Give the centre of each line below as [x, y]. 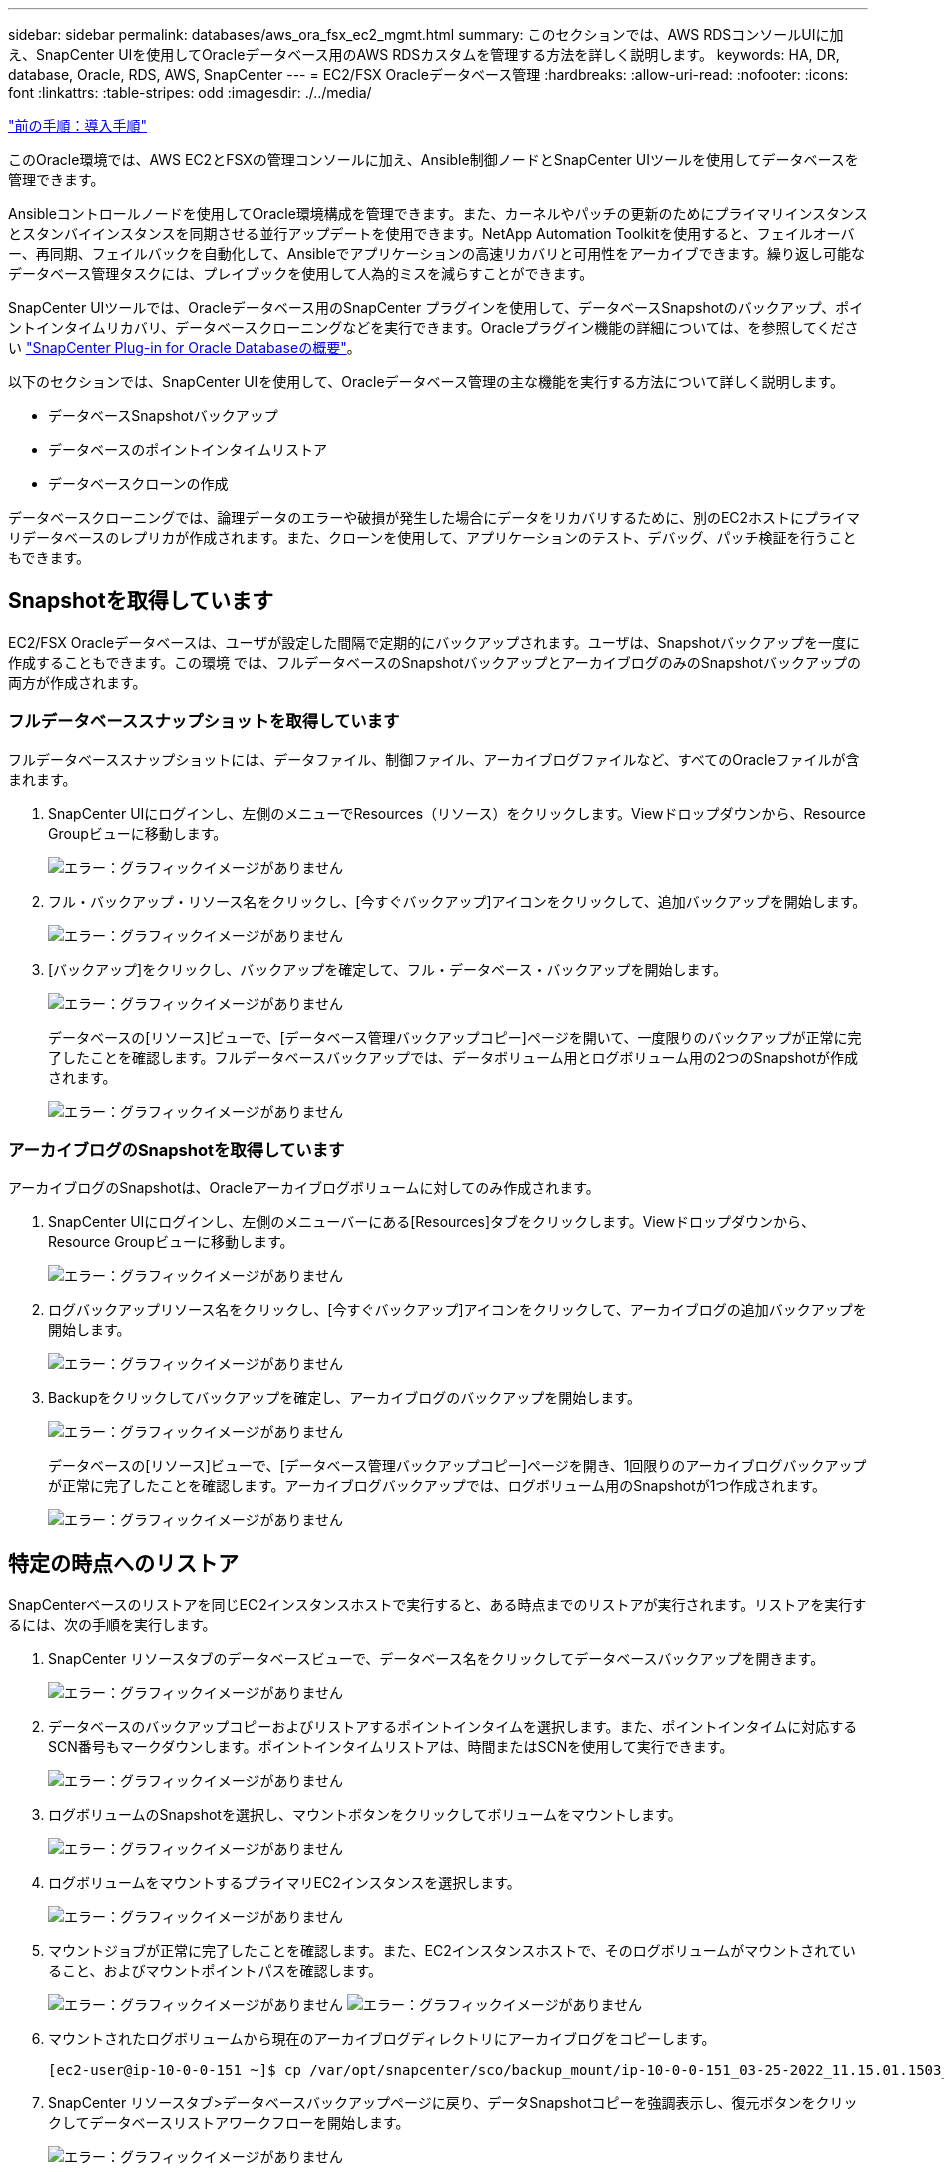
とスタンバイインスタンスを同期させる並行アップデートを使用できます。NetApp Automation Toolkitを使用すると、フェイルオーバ [431, 233]
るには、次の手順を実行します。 [112, 1625]
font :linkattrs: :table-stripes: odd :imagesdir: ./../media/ [190, 92]
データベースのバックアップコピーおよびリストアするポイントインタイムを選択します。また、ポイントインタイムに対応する [453, 1727]
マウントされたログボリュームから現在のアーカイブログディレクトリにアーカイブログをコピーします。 [382, 2039]
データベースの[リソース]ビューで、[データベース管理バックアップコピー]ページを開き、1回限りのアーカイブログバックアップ [457, 1466]
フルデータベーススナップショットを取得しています [204, 721]
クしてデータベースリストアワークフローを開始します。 [229, 2123]
